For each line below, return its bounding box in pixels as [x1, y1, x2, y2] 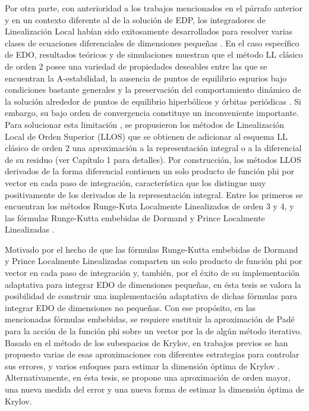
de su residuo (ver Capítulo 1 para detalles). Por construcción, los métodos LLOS [5, 153, 302, 165]
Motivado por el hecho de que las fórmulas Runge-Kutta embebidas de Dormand [5, 243, 298, 255]
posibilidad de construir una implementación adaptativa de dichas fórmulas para [5, 290, 298, 302]
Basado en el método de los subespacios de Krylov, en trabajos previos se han [5, 336, 288, 349]
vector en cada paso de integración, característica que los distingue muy [5, 176, 266, 189]
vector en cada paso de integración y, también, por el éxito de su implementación [5, 266, 300, 279]
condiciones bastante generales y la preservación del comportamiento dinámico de [5, 83, 301, 96]
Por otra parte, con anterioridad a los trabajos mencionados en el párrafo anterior [5, 2, 302, 14]
